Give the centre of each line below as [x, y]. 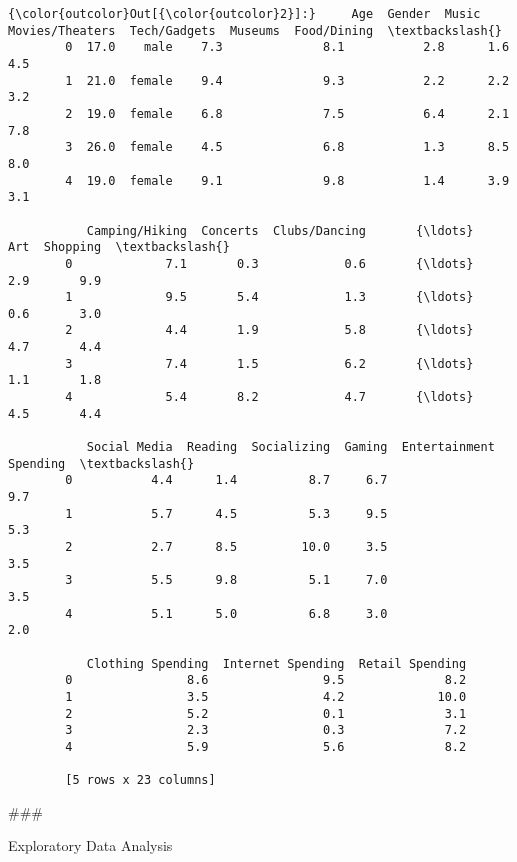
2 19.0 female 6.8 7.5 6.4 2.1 [287, 113]
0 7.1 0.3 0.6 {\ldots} [269, 263]
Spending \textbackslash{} [101, 463]
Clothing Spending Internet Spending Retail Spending [276, 663]
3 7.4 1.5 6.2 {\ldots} [269, 363]
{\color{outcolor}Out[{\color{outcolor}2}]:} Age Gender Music [244, 14]
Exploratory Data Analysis [90, 845]
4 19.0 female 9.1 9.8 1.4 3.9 [287, 180]
